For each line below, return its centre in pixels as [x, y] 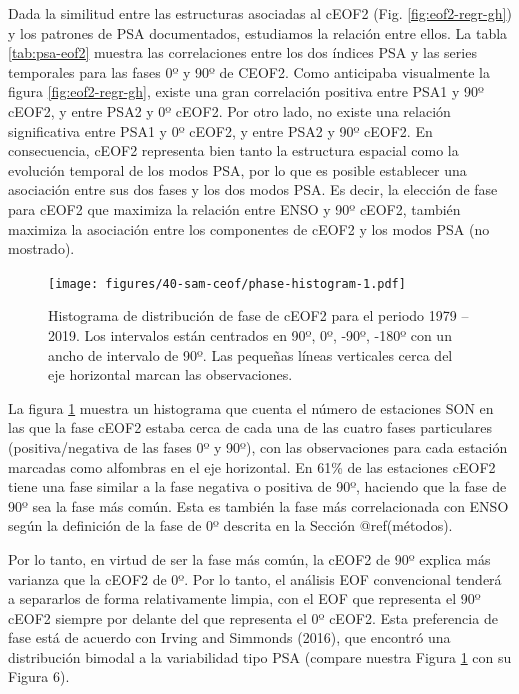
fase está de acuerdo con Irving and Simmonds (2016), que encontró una [229, 637]
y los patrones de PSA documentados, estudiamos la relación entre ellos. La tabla [258, 32]
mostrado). [41, 248]
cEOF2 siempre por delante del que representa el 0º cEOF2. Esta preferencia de [253, 617]
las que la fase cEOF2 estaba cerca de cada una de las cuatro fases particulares [250, 427]
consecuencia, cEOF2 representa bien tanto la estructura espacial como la [233, 150]
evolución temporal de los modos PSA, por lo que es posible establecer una [237, 169]
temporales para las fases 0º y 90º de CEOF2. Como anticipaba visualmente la [249, 71]
